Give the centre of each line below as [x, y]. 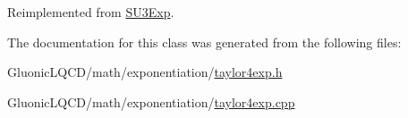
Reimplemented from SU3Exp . [91, 12]
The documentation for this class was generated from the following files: [204, 42]
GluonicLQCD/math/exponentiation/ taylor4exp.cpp [151, 101]
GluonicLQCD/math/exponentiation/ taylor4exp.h [145, 72]
